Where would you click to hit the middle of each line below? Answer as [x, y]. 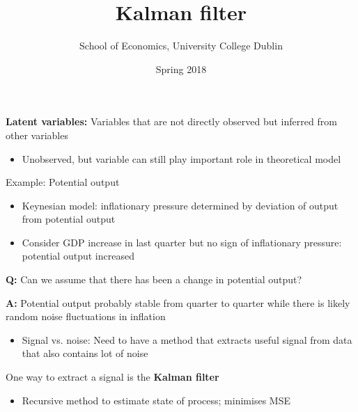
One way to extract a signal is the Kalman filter [112, 377]
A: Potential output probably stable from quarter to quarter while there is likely [178, 302]
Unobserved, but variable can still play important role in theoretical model [181, 158]
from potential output [69, 219]
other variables [37, 135]
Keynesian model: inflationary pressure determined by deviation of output [180, 205]
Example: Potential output [63, 182]
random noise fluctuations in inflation [86, 316]
